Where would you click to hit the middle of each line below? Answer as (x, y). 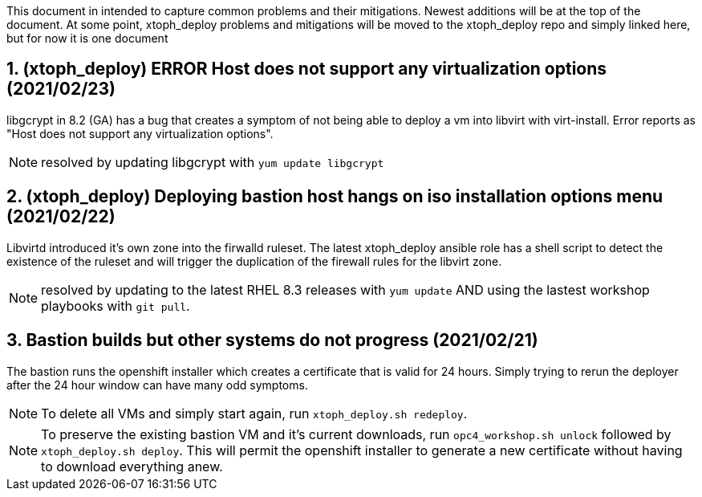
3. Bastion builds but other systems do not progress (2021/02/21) (272, 340)
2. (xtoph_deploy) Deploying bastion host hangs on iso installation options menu (335, 197)
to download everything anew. (132, 466)
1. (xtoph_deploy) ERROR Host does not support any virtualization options (307, 69)
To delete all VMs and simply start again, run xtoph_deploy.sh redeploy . (254, 413)
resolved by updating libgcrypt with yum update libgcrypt (213, 162)
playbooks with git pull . (116, 306)
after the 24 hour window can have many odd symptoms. (157, 385)
